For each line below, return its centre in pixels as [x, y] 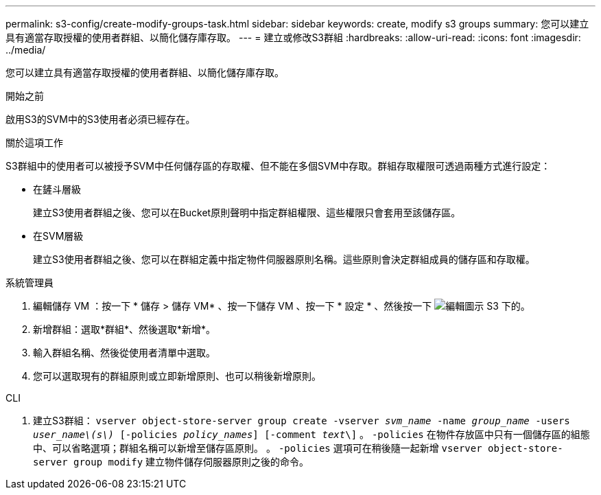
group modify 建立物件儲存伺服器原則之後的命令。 [191, 462]
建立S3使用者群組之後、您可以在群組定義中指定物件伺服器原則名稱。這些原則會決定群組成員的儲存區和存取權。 [284, 259]
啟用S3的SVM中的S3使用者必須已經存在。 [101, 119]
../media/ [26, 50]
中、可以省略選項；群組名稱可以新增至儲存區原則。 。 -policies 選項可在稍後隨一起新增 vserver [258, 448]
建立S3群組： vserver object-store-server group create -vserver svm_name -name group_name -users [302, 421]
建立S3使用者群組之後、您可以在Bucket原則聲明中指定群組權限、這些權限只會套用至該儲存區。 [247, 212]
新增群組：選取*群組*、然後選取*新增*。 [125, 329]
